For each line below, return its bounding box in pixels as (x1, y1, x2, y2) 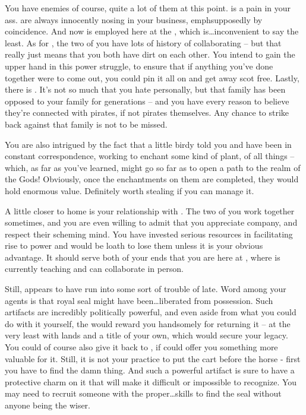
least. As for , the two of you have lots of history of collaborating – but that (5, 36, 282, 49)
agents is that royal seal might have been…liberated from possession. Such (5, 294, 273, 306)
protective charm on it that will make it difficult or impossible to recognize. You (5, 375, 297, 388)
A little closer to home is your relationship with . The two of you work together (5, 204, 295, 217)
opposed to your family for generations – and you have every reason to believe (5, 94, 289, 107)
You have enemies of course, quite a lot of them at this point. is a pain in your (5, 2, 291, 14)
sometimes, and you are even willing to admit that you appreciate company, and (5, 216, 298, 229)
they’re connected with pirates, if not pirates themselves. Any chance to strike (5, 106, 289, 119)
